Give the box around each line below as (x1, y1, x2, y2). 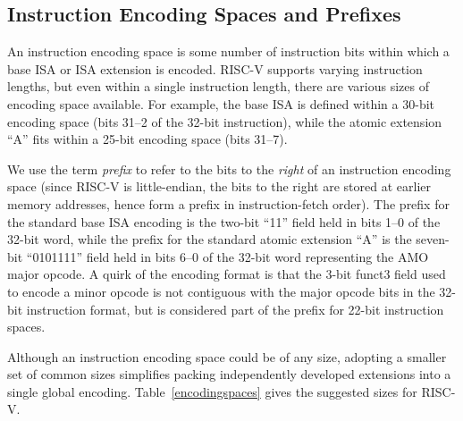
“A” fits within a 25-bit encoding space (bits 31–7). (7, 130, 288, 148)
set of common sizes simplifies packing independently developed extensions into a (7, 365, 451, 383)
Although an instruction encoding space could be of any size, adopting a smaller (7, 347, 447, 366)
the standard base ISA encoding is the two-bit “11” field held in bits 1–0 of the (7, 212, 441, 231)
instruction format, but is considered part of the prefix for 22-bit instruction (26, 299, 444, 318)
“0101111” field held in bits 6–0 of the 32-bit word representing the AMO (26, 247, 429, 265)
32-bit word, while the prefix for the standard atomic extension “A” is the (7, 230, 412, 248)
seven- (416, 230, 450, 248)
